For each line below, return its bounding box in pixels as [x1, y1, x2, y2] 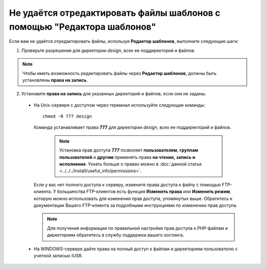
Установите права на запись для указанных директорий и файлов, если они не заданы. [21, 91, 206, 97]
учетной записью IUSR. [33, 252, 83, 259]
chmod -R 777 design [42, 114, 92, 119]
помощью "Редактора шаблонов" [9, 21, 156, 32]
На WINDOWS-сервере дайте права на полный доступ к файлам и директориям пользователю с [33, 246, 238, 252]
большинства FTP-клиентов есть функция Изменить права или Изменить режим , [57, 189, 232, 194]
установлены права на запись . [22, 77, 88, 83]
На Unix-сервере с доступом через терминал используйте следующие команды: [33, 102, 205, 108]
